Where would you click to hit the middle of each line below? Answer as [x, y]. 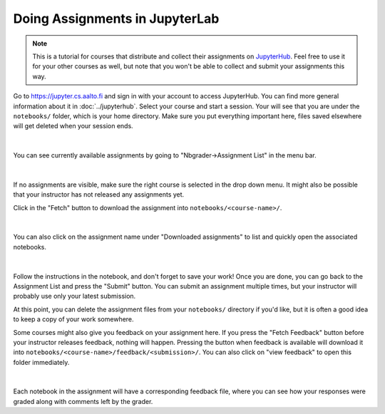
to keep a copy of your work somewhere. [74, 319]
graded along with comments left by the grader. [83, 401]
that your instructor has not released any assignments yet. [99, 195]
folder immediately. [41, 362]
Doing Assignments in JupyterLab [116, 19]
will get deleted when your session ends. [73, 126]
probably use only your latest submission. [75, 296]
